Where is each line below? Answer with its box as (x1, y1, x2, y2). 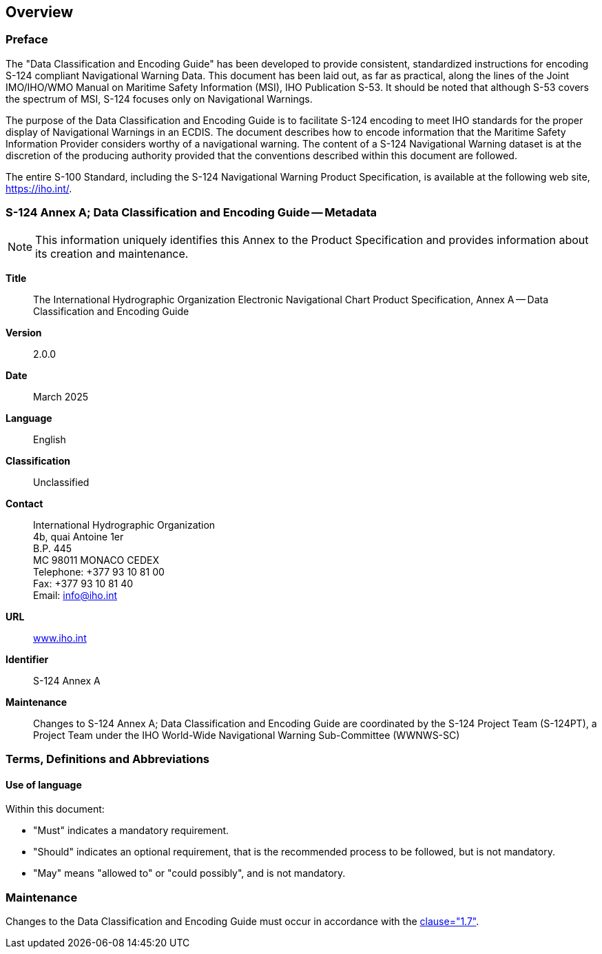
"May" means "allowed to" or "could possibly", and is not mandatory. (33, 867, 346, 880)
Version (6, 326, 42, 338)
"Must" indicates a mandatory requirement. (33, 824, 229, 837)
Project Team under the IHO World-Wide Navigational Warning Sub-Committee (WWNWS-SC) (33, 729, 460, 741)
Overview (6, 3, 74, 21)
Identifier (6, 653, 49, 665)
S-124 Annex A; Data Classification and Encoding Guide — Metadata (6, 205, 377, 220)
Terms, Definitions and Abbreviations (6, 751, 209, 766)
